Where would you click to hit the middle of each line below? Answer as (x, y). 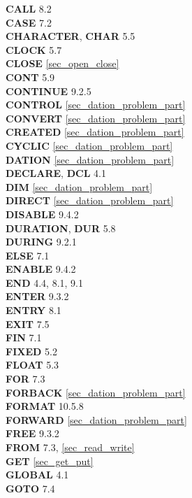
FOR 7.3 (25, 379)
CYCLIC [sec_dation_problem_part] (89, 145)
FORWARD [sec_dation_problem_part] (96, 419)
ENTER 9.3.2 (37, 296)
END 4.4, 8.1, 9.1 (44, 282)
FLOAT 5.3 (32, 365)
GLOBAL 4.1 (37, 475)
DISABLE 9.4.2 (42, 214)
